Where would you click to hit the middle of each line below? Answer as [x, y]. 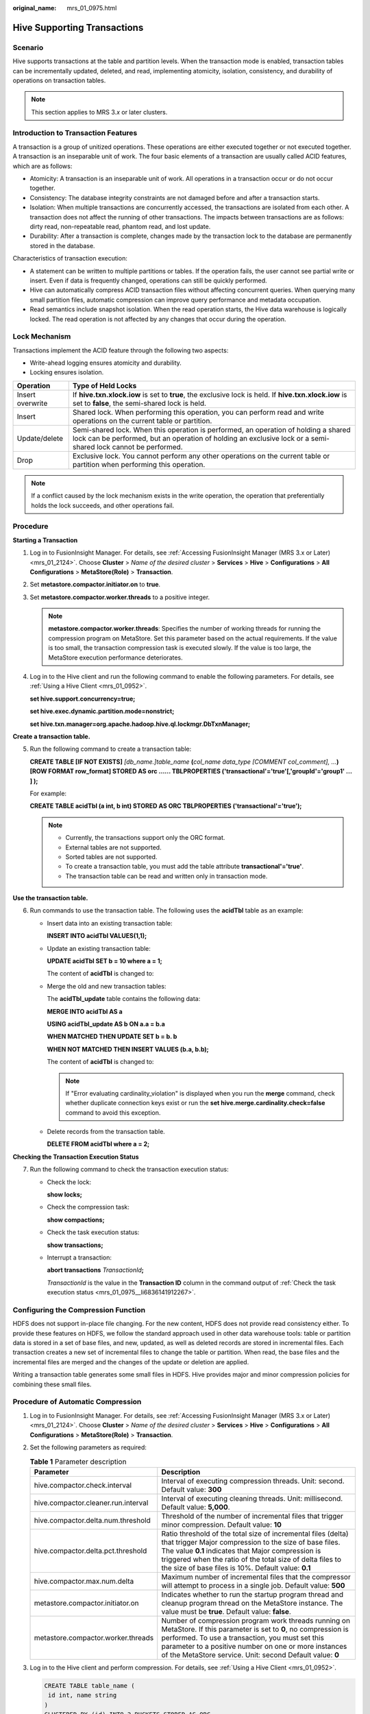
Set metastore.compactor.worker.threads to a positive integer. [120, 597]
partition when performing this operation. [139, 464]
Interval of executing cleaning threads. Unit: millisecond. [252, 1498]
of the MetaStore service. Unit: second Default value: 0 [250, 1654]
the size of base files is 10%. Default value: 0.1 [236, 1568]
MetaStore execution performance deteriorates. [115, 657]
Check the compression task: [88, 1207]
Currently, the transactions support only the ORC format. [145, 838]
